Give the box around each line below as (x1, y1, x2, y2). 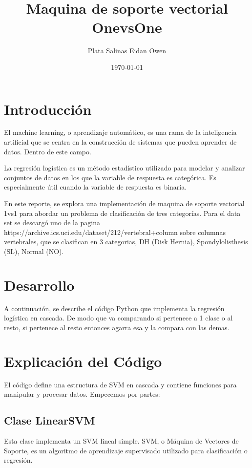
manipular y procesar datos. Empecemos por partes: (4, 389, 160, 399)
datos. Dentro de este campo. (4, 146, 91, 156)
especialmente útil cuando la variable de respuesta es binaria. (4, 182, 187, 192)
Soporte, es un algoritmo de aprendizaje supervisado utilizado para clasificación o (4, 445, 248, 455)
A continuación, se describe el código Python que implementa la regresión (4, 303, 225, 313)
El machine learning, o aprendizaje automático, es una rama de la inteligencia (4, 127, 237, 137)
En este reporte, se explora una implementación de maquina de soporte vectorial (4, 198, 245, 208)
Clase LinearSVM (4, 413, 95, 428)
